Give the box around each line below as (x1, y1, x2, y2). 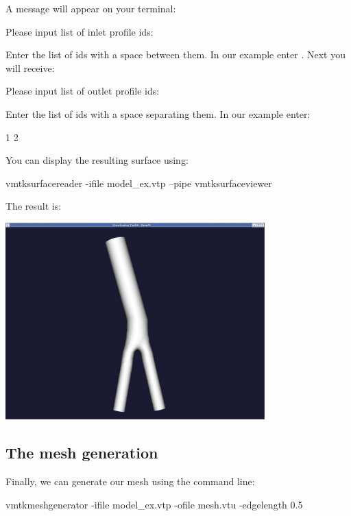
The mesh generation (5, 442, 158, 463)
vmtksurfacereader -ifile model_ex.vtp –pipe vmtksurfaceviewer (5, 175, 272, 190)
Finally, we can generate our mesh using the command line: (5, 474, 255, 488)
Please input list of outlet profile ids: (5, 84, 160, 98)
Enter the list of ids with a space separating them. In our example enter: (5, 106, 311, 121)
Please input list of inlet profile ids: (5, 24, 154, 38)
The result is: (5, 199, 62, 213)
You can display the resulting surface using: (5, 153, 189, 167)
